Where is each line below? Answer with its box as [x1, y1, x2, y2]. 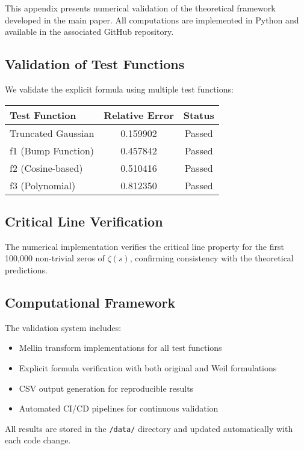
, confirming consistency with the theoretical [129, 252, 294, 264]
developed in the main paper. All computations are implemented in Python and [5, 13, 299, 26]
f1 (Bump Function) [10, 143, 95, 157]
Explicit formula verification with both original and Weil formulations [19, 361, 277, 374]
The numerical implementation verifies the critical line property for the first [5, 240, 284, 252]
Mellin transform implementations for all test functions [19, 341, 222, 354]
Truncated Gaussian [10, 126, 95, 140]
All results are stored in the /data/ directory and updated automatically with [5, 422, 293, 434]
